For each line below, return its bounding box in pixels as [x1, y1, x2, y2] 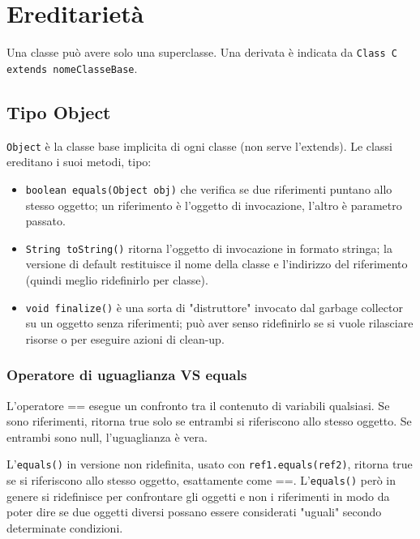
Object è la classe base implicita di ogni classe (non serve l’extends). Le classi [6, 137, 392, 154]
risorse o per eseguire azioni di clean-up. [25, 330, 225, 347]
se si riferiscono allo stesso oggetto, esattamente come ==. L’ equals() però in [6, 472, 396, 489]
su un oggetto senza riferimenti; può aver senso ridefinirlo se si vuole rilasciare [25, 314, 414, 332]
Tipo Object [6, 99, 111, 124]
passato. [25, 212, 66, 229]
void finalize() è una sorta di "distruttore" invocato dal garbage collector [25, 298, 403, 315]
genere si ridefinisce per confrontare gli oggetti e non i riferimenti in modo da [6, 487, 390, 504]
